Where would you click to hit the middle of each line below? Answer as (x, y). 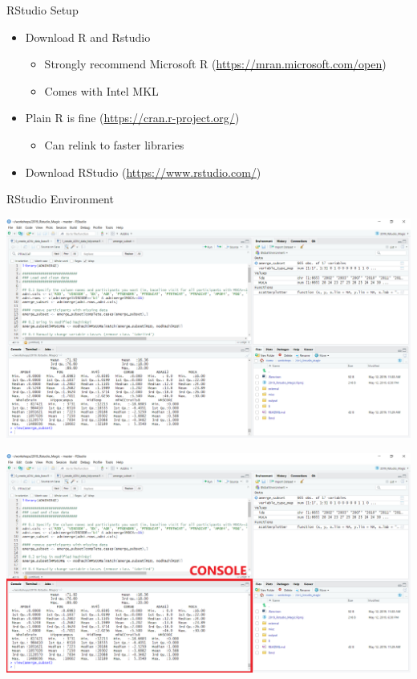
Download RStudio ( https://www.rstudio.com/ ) (143, 172)
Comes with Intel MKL (101, 90)
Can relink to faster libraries (114, 144)
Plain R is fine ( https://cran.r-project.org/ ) (132, 118)
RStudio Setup (43, 10)
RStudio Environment (60, 199)
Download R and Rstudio (88, 37)
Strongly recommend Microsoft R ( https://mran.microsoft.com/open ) (215, 64)
